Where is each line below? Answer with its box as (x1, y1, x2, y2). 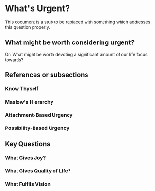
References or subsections (5, 71, 88, 79)
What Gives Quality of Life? (5, 168, 71, 174)
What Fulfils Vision (5, 180, 51, 187)
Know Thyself (5, 85, 39, 92)
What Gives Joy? (5, 154, 46, 161)
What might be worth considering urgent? (5, 39, 135, 47)
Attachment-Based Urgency (5, 111, 73, 118)
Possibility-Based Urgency (5, 125, 69, 131)
